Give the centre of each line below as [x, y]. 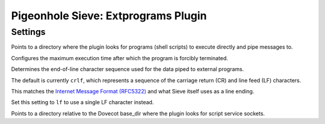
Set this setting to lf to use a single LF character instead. [82, 102]
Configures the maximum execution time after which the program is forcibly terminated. [120, 58]
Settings [28, 32]
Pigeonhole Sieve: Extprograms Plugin [109, 16]
